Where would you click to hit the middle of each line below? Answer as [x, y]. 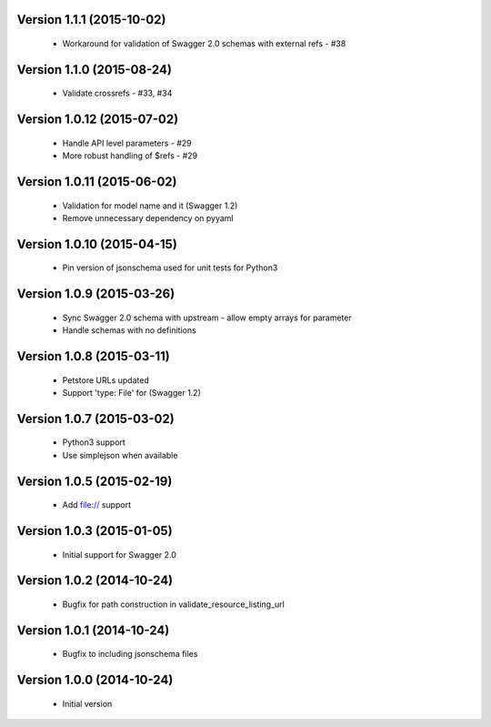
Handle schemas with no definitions [130, 330]
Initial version [87, 703]
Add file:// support [97, 505]
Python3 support [94, 442]
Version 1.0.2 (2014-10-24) [95, 581]
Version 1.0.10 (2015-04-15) [97, 244]
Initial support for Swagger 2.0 [120, 554]
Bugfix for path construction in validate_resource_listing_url [174, 604]
